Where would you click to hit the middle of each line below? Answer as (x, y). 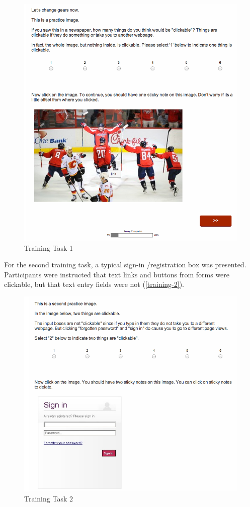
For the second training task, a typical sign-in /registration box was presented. (125, 265)
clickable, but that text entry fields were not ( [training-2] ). (94, 284)
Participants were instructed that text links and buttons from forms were (117, 274)
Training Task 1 (49, 247)
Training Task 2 (49, 498)
